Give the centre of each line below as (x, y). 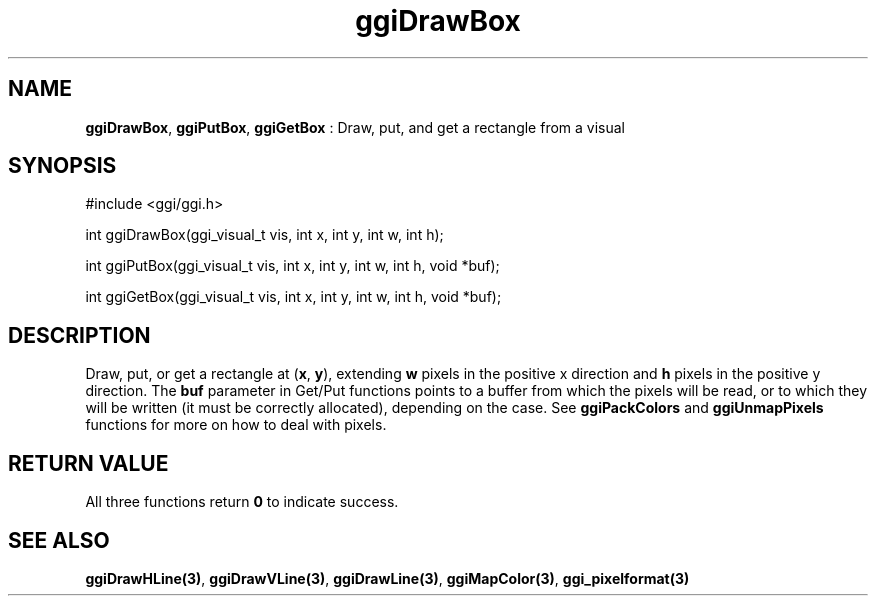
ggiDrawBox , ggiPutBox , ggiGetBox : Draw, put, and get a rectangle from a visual (355, 127)
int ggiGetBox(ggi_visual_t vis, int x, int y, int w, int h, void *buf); (293, 297)
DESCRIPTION (79, 335)
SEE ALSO (59, 540)
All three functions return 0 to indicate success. (242, 502)
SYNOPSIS (62, 166)
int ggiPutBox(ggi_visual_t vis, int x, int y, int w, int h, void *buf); (292, 266)
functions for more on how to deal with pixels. (236, 425)
